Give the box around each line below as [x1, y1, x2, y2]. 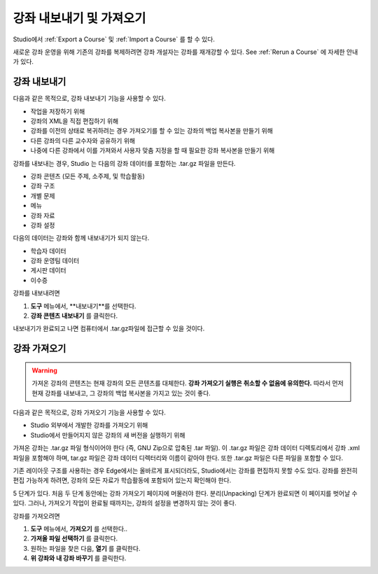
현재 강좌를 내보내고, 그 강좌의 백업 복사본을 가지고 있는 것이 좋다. [31, 388, 211, 397]
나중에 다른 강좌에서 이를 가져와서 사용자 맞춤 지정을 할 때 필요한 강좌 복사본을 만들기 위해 [30, 146, 275, 155]
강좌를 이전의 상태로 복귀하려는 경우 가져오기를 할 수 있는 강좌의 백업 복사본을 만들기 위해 [30, 127, 273, 135]
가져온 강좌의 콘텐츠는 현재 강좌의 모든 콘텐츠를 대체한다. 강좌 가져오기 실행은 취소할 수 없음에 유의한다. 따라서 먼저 [31, 379, 344, 388]
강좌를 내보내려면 [13, 289, 60, 297]
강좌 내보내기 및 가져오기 [13, 10, 146, 26]
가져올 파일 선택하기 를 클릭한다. [30, 534, 118, 542]
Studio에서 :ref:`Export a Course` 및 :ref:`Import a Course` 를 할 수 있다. [13, 35, 215, 43]
